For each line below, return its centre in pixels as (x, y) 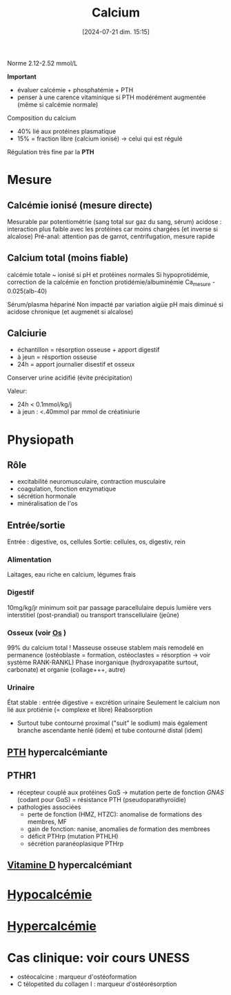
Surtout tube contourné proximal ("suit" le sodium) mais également (112, 723)
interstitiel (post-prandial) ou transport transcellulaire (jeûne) (93, 615)
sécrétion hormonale (47, 496)
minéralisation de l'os (47, 504)
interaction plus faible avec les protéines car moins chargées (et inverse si (113, 229)
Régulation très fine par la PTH (51, 152)
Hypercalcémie (52, 926)
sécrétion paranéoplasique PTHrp (76, 843)
